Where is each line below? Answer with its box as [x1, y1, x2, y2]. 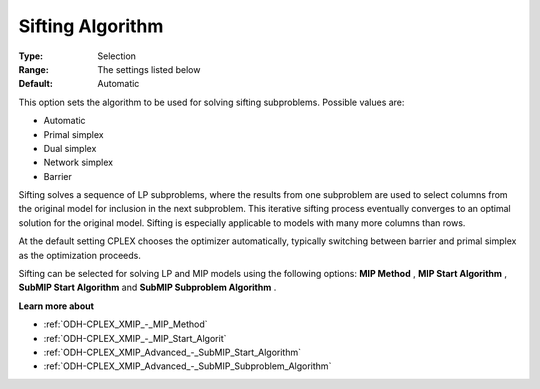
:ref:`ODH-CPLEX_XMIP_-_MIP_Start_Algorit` [43, 332, 227, 344]
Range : [18, 63, 49, 75]
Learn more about [18, 300, 95, 312]
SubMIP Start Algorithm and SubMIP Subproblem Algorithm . [18, 281, 277, 294]
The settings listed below [97, 63, 201, 75]
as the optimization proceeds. [18, 249, 142, 261]
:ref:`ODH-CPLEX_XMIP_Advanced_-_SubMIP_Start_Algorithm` [43, 346, 302, 358]
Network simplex [43, 156, 114, 169]
